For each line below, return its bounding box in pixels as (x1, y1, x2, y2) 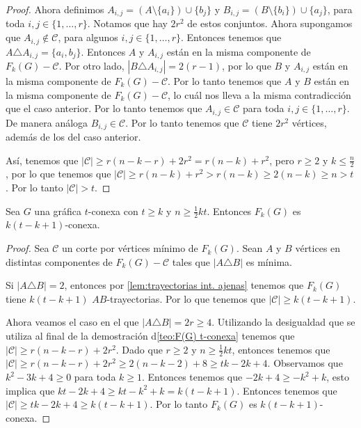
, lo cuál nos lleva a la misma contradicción (168, 87, 351, 102)
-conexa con (88, 203, 138, 218)
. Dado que (115, 342, 163, 356)
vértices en (295, 241, 341, 255)
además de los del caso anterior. (6, 129, 141, 144)
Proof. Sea (6, 241, 49, 255)
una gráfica (34, 203, 82, 218)
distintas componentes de (6, 254, 113, 269)
